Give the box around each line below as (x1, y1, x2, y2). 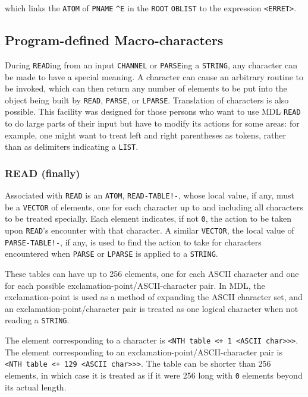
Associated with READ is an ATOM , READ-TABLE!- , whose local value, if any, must (5, 189, 294, 201)
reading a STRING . (5, 314, 70, 326)
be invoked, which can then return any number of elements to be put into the (5, 82, 287, 94)
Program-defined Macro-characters (5, 31, 224, 49)
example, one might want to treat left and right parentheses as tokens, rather (5, 128, 286, 141)
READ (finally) (5, 165, 80, 180)
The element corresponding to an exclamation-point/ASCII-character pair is (5, 345, 283, 358)
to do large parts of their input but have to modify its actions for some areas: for (5, 117, 300, 130)
